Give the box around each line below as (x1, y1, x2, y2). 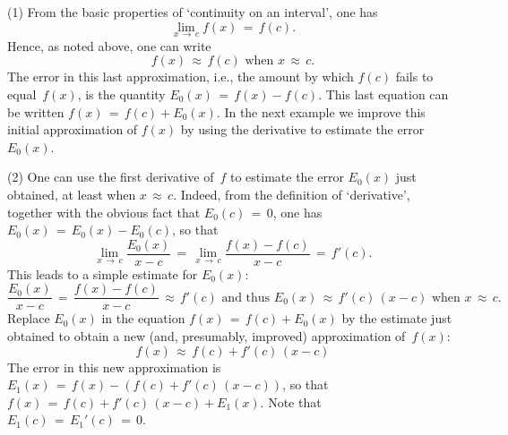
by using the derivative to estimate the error (180, 120, 425, 139)
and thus (221, 291, 271, 304)
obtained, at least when (7, 184, 136, 203)
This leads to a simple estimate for (7, 264, 198, 283)
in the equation (101, 309, 185, 328)
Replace (7, 309, 50, 328)
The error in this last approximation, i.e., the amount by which (7, 67, 354, 86)
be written (7, 102, 65, 121)
